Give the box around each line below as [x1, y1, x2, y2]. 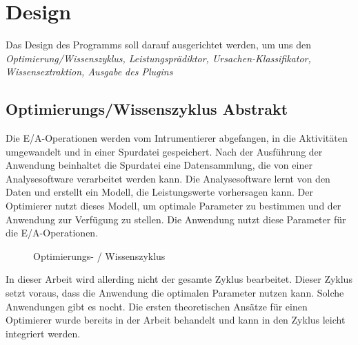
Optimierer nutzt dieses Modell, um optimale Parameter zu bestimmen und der [6, 198, 341, 213]
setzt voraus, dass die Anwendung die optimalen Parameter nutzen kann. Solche [6, 286, 344, 300]
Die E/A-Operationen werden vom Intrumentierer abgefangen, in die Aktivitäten [6, 131, 348, 145]
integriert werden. [6, 326, 81, 340]
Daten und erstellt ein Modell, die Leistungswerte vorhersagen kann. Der [6, 185, 313, 199]
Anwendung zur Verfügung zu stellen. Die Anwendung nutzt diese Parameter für [6, 212, 346, 226]
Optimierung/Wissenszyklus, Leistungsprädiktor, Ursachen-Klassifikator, [6, 50, 311, 65]
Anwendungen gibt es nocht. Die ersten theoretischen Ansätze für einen [6, 299, 308, 313]
